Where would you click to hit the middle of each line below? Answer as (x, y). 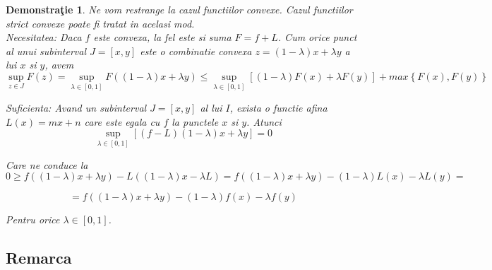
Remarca (39, 258)
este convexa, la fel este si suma (162, 37)
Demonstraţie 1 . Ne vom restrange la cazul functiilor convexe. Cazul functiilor (179, 9)
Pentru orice (33, 219)
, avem (59, 65)
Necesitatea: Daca (44, 37)
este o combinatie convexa (196, 51)
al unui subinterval (46, 51)
